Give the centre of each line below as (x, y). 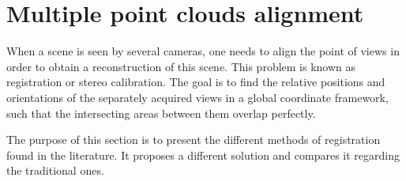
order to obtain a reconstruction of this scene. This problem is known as (181, 66)
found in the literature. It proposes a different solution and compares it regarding (203, 155)
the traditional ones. (55, 170)
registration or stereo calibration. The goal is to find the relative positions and (196, 82)
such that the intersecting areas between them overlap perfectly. (161, 113)
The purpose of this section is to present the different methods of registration (194, 140)
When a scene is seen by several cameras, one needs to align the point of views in (203, 51)
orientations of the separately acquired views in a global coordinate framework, (197, 97)
